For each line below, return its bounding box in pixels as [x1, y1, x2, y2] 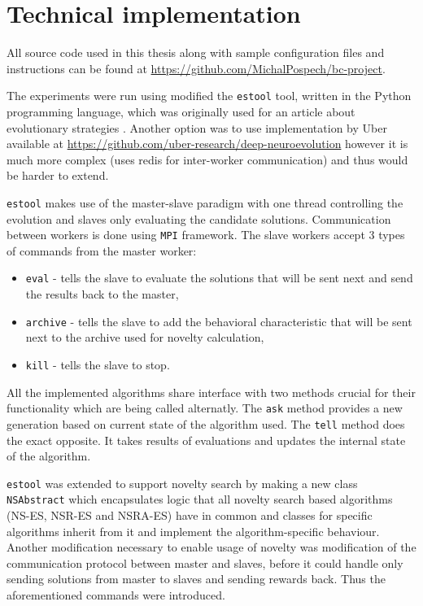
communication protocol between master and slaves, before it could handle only [7, 554, 403, 571]
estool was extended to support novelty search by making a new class [7, 474, 358, 491]
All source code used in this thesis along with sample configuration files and [7, 44, 385, 61]
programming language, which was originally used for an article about [7, 102, 355, 120]
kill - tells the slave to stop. [25, 355, 170, 373]
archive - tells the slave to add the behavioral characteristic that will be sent [25, 312, 412, 329]
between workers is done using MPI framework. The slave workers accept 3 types [7, 226, 405, 243]
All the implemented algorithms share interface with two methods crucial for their [7, 383, 416, 400]
